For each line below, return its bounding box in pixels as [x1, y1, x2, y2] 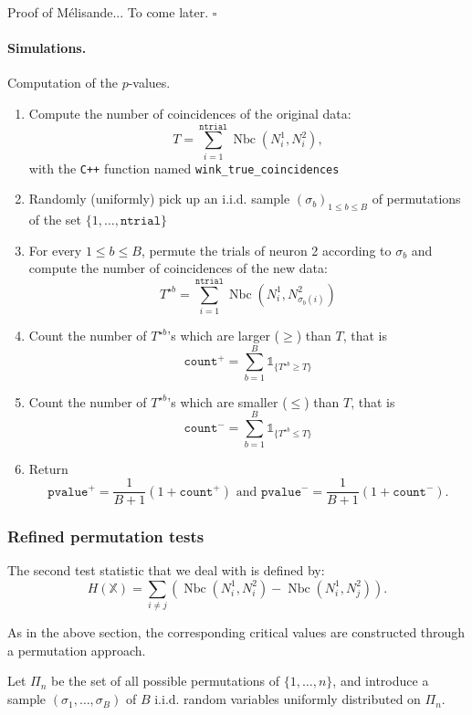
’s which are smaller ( [167, 392, 288, 411]
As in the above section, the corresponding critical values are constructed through [7, 623, 466, 642]
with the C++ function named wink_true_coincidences [28, 158, 340, 177]
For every [28, 240, 82, 259]
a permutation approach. [7, 640, 146, 659]
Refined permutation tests [7, 525, 205, 548]
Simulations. [7, 38, 87, 58]
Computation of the [7, 73, 118, 92]
